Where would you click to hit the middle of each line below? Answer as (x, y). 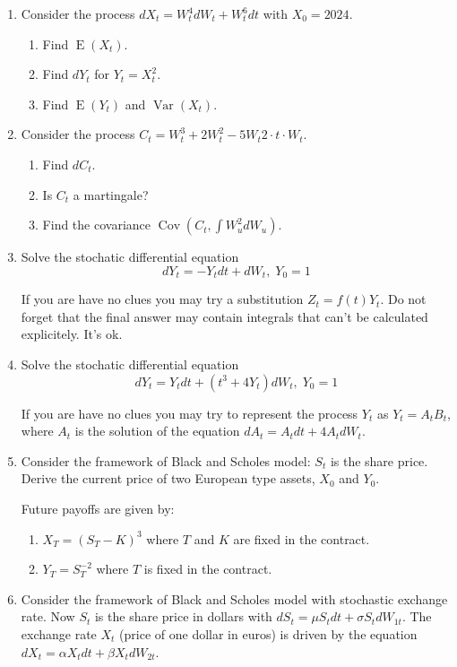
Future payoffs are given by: (98, 508)
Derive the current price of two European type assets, (168, 478)
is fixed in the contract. (208, 569)
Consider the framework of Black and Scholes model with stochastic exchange (234, 598)
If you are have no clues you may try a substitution (162, 299)
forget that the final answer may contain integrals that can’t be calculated (224, 316)
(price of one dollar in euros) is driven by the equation (268, 633)
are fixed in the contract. (302, 538)
